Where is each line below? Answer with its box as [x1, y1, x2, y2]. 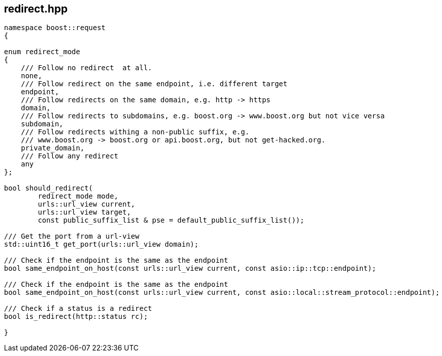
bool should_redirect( [4, 184, 93, 193]
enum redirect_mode [4, 48, 80, 56]
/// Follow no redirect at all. [21, 64, 153, 72]
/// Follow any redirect [21, 152, 118, 160]
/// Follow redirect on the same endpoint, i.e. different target [21, 80, 287, 88]
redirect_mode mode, [38, 192, 118, 201]
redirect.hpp [4, 3, 68, 15]
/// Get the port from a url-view [4, 232, 139, 241]
